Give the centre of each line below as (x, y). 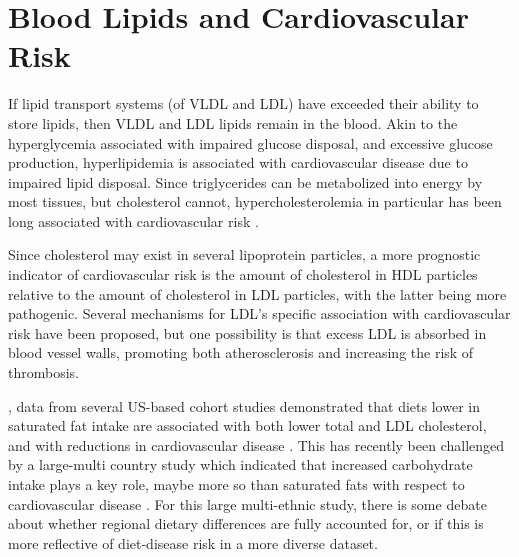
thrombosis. (43, 372)
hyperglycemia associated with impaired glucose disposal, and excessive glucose (250, 142)
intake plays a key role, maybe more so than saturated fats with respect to (236, 484)
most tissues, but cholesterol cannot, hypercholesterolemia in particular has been (255, 201)
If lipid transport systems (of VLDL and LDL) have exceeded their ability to (243, 103)
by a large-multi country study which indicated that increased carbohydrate (240, 464)
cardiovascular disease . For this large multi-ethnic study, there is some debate (247, 503)
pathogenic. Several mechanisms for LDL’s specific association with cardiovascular (259, 313)
